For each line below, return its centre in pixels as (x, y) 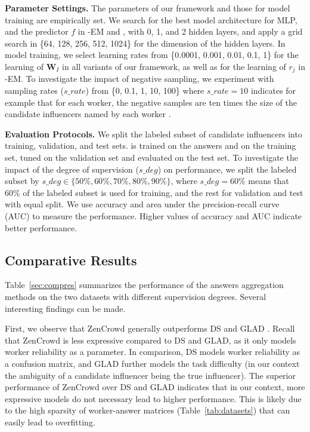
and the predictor (37, 31)
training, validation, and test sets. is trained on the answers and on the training (151, 145)
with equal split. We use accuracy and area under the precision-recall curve (142, 204)
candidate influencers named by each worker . (88, 114)
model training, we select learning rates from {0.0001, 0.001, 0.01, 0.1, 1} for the (152, 55)
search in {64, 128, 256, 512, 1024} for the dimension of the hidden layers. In (145, 43)
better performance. (41, 227)
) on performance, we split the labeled (227, 169)
